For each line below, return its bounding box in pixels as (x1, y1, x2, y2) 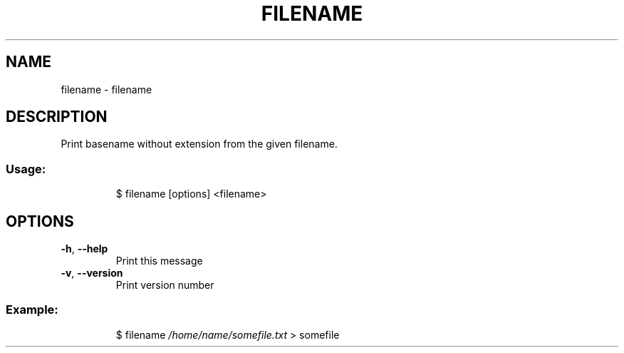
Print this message (115, 255, 203, 267)
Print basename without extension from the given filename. (61, 138, 338, 150)
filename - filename (61, 83, 152, 96)
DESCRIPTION (6, 108, 108, 126)
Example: (6, 302, 58, 317)
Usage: (6, 161, 46, 176)
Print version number (115, 279, 214, 292)
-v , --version (61, 267, 123, 280)
